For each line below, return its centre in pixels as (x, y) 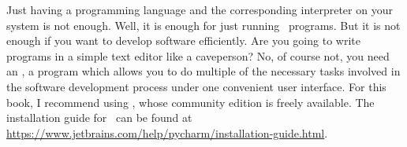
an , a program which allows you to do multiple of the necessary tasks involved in (203, 71)
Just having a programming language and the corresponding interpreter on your (200, 9)
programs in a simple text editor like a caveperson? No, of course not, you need (198, 55)
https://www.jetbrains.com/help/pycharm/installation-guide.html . (167, 132)
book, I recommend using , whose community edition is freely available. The (190, 102)
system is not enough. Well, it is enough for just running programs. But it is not (203, 25)
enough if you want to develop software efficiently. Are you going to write (183, 40)
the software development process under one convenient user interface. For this (196, 86)
